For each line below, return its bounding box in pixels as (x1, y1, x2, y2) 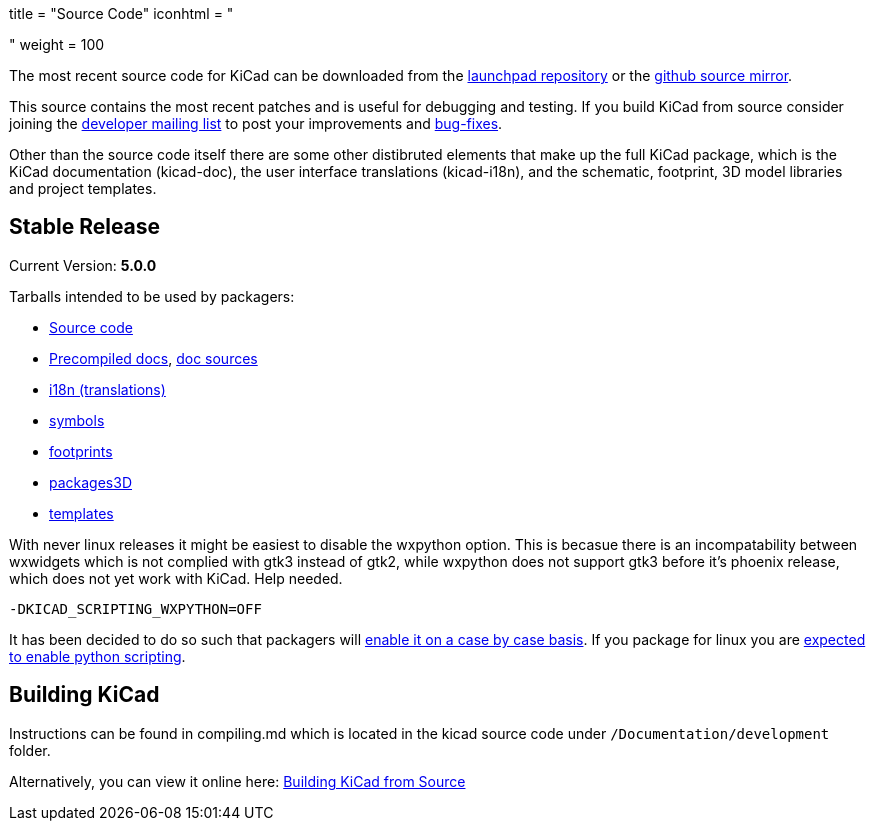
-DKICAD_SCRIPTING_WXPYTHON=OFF (9, 600, 262, 617)
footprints (49, 442, 113, 460)
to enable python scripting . (9, 647, 186, 665)
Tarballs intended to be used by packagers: (9, 287, 295, 305)
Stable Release (9, 214, 161, 240)
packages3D (49, 473, 133, 491)
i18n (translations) (49, 380, 166, 398)
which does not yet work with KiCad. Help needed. (9, 569, 343, 587)
